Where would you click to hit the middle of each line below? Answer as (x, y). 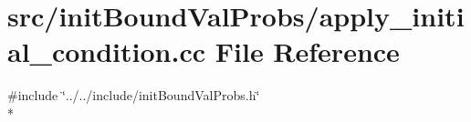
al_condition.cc (107, 51)
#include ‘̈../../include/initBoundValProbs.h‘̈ (134, 95)
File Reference (307, 51)
